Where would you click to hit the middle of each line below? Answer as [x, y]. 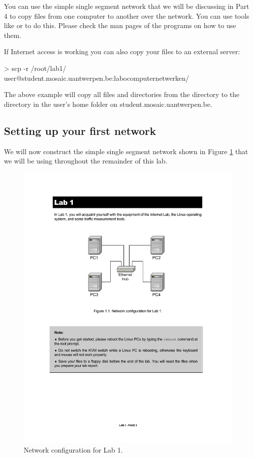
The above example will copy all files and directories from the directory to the [122, 94]
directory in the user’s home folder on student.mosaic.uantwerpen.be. [108, 104]
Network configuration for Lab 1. [73, 450]
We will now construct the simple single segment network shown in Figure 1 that [126, 151]
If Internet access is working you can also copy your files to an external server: [122, 51]
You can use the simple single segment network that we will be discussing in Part [127, 6]
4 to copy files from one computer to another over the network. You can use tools [127, 16]
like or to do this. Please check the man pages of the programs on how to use [120, 25]
